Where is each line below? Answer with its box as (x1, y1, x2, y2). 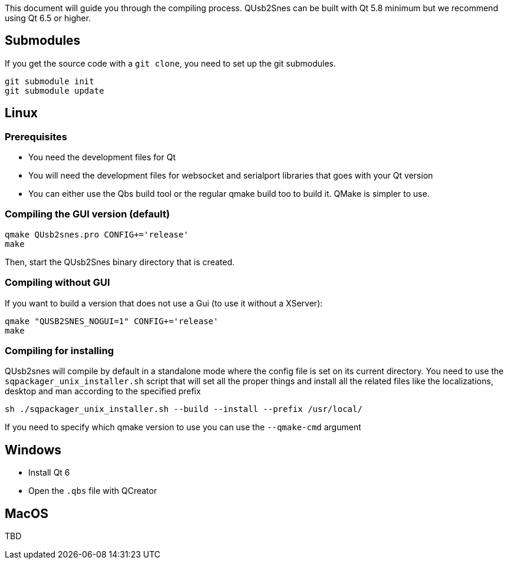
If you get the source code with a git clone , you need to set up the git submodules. (5, 58, 336, 68)
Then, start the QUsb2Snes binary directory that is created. (5, 256, 235, 267)
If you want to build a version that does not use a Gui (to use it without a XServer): (5, 298, 323, 308)
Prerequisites (5, 130, 67, 143)
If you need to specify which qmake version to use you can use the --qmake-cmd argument (5, 422, 361, 433)
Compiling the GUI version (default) (5, 208, 170, 220)
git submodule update (5, 85, 104, 95)
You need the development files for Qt (28, 152, 176, 163)
